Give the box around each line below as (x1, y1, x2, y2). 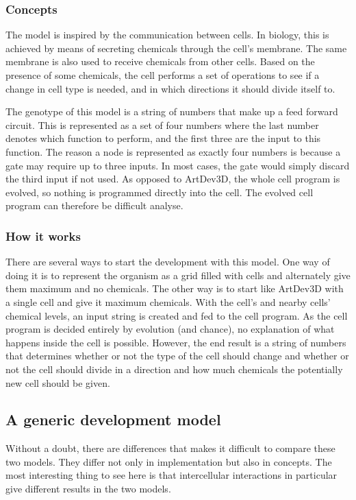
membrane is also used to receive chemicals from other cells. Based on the (5, 54, 315, 69)
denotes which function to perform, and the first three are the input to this (5, 131, 321, 145)
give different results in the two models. (5, 481, 171, 496)
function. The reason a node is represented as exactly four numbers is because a (5, 144, 341, 158)
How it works (5, 227, 81, 244)
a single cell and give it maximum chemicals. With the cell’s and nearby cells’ (5, 294, 331, 309)
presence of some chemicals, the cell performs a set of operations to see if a (5, 68, 320, 82)
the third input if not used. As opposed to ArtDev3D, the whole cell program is (5, 171, 340, 186)
